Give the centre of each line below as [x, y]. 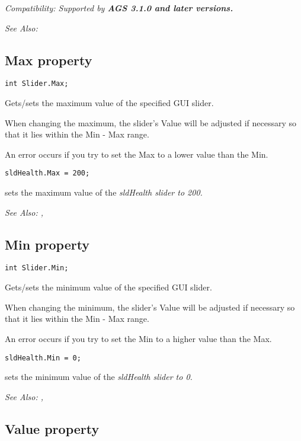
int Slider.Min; [37, 268]
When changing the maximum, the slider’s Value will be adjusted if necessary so [151, 122]
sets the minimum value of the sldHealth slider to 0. [99, 377]
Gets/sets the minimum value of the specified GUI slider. [108, 287]
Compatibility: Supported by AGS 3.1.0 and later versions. [119, 8]
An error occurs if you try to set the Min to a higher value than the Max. [138, 338]
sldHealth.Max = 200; [47, 173]
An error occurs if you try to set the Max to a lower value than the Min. [137, 154]
